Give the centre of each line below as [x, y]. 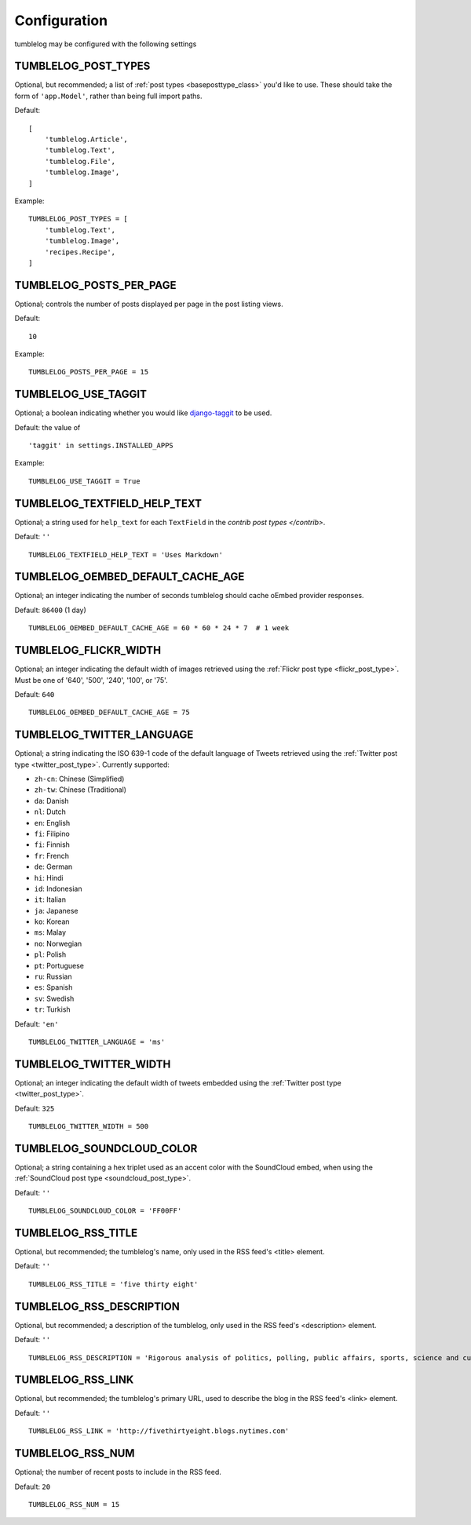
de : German [53, 866]
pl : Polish [50, 954]
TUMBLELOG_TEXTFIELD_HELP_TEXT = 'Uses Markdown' [126, 555]
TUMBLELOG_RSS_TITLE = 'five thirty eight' [113, 1284]
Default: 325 [35, 1108]
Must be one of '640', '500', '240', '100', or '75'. [91, 680]
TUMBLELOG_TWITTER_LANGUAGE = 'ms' [97, 1042]
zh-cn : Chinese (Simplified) [79, 779]
